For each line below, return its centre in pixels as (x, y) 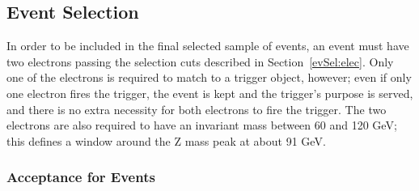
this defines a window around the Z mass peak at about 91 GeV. (166, 140)
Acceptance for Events (81, 177)
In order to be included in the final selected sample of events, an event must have (208, 46)
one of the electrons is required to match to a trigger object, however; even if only (209, 77)
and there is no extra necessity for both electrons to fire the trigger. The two (197, 109)
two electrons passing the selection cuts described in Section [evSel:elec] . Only (200, 61)
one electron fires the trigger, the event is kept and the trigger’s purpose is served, (210, 93)
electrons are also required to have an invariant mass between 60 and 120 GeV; (202, 125)
